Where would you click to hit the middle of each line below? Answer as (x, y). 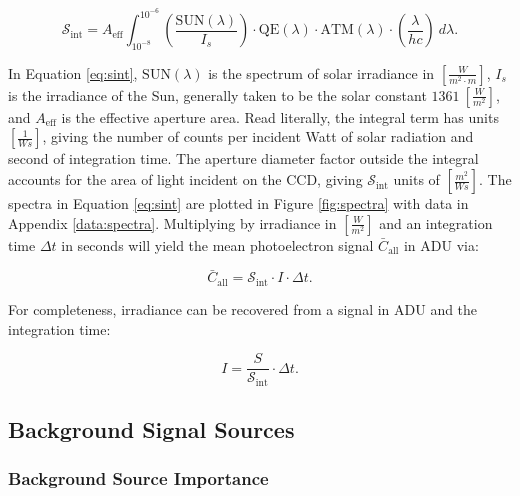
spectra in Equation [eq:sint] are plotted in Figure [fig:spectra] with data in (238, 203)
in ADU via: (441, 244)
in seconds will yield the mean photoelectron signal (217, 244)
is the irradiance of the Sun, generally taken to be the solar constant (217, 94)
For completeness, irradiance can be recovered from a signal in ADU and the (243, 308)
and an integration (436, 222)
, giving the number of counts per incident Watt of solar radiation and (258, 136)
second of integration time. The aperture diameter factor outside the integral (243, 158)
